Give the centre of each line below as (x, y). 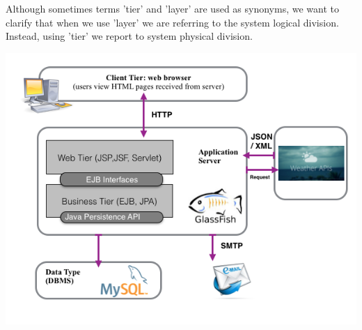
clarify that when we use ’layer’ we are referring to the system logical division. (172, 22)
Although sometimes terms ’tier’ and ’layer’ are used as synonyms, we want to (172, 8)
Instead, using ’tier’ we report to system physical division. (129, 36)
